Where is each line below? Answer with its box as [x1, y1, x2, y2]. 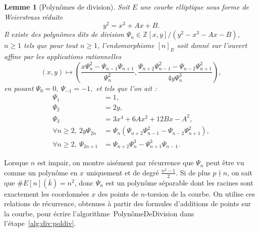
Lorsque [4, 157, 29, 168]
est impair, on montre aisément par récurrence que [37, 157, 194, 168]
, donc [74, 177, 93, 188]
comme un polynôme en [4, 167, 78, 177]
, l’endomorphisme [97, 40, 154, 51]
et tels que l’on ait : [96, 82, 157, 93]
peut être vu [205, 157, 244, 168]
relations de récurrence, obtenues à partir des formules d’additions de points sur [4, 198, 251, 209]
